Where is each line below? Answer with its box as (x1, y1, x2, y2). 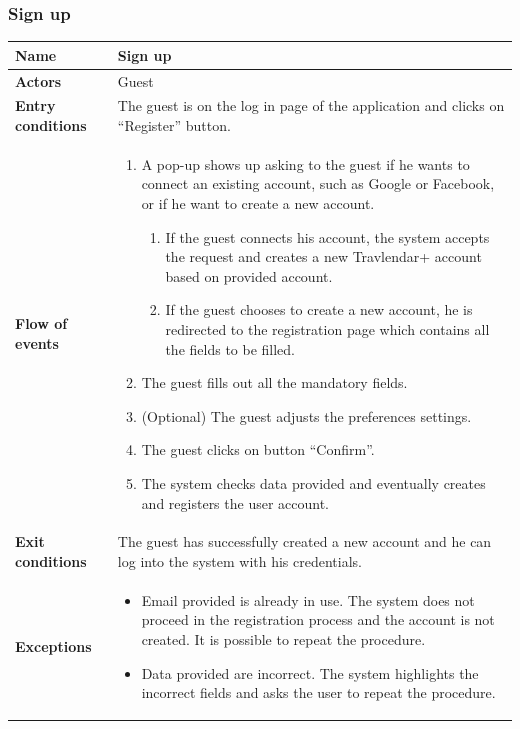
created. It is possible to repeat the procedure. (141, 629, 426, 650)
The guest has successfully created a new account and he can (117, 531, 492, 552)
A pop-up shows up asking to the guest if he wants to (141, 153, 470, 174)
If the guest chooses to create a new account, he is (165, 299, 473, 320)
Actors (15, 70, 62, 91)
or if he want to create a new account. (141, 193, 375, 214)
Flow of (15, 313, 68, 334)
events (15, 333, 59, 353)
